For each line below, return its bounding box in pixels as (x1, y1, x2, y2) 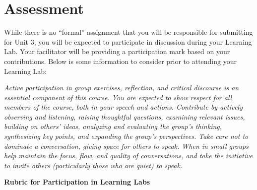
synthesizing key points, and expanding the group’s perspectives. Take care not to (4, 131, 249, 141)
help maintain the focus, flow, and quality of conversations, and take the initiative (4, 150, 253, 161)
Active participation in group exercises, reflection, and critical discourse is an (4, 82, 239, 93)
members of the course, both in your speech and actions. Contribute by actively (4, 102, 243, 112)
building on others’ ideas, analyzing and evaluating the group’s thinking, (4, 121, 222, 131)
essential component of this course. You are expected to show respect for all (4, 92, 232, 102)
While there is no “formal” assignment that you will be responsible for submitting (4, 27, 253, 37)
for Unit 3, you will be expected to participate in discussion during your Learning (4, 36, 252, 47)
